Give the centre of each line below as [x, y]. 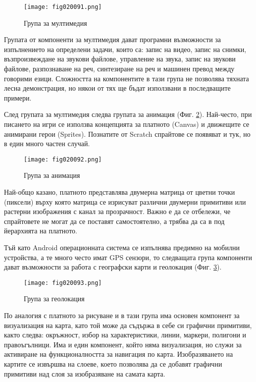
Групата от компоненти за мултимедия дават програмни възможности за [113, 39]
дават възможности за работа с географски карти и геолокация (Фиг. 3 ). [113, 267]
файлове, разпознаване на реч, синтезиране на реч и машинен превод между [119, 69]
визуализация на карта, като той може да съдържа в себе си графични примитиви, [128, 325]
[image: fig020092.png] [63, 159]
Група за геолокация [54, 299]
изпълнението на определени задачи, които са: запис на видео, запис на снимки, [125, 49]
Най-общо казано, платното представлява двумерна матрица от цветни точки [120, 192]
